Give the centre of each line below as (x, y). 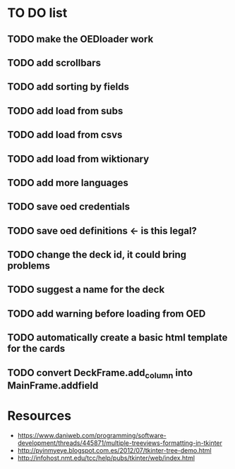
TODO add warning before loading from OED (107, 313)
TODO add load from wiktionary (78, 159)
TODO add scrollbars (54, 62)
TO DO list (37, 13)
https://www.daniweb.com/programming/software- (92, 435)
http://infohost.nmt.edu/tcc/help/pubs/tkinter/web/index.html (106, 458)
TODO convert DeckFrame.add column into (100, 373)
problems (29, 266)
